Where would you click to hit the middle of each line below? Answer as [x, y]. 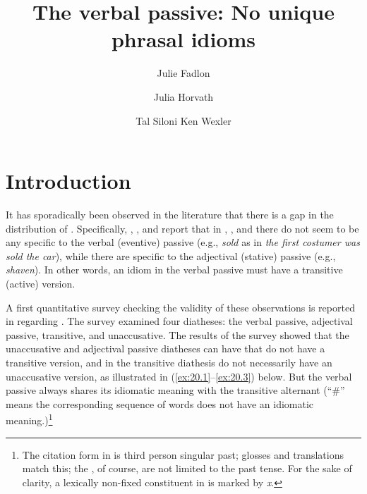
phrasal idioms [183, 39]
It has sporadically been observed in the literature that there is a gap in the [170, 215]
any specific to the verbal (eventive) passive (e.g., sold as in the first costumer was [183, 242]
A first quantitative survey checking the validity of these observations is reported [180, 307]
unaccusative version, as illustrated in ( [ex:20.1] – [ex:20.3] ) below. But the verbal [179, 376]
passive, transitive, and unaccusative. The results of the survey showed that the [178, 334]
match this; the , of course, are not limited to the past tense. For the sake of [187, 468]
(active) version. [41, 283]
